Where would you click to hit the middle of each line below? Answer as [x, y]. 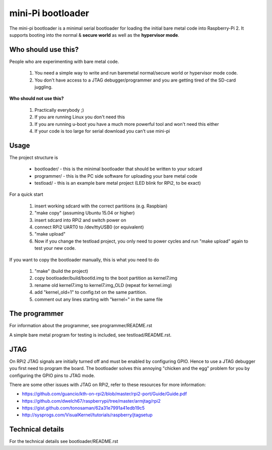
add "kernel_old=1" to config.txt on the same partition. [91, 292]
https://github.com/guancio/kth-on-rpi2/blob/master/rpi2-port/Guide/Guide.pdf [105, 394]
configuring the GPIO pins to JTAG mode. [52, 376]
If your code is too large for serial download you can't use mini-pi [102, 131]
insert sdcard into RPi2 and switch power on [80, 220]
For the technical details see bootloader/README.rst [64, 441]
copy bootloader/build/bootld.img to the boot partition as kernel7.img [106, 278]
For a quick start [26, 194]
